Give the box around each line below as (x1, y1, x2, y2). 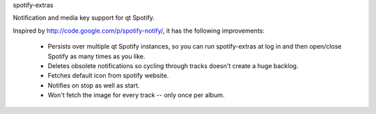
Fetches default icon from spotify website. (47, 72, 169, 80)
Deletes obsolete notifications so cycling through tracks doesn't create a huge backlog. (47, 61, 299, 70)
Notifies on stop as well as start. (47, 81, 140, 90)
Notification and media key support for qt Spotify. (13, 14, 155, 22)
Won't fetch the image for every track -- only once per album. (47, 91, 225, 99)
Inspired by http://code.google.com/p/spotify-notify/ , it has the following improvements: (13, 26, 265, 35)
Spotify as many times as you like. (47, 52, 146, 60)
